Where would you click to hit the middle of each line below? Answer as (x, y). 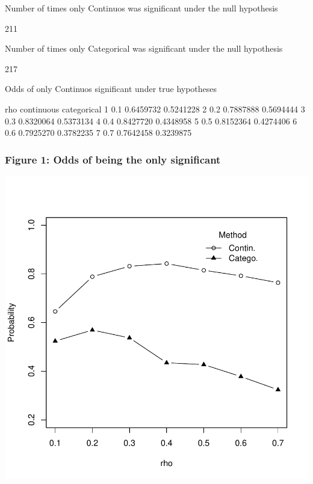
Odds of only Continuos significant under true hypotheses (111, 89)
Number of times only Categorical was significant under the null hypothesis (144, 48)
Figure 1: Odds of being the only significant (113, 159)
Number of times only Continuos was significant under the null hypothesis (141, 8)
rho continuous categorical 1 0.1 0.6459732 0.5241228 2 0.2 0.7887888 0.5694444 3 (155, 109)
